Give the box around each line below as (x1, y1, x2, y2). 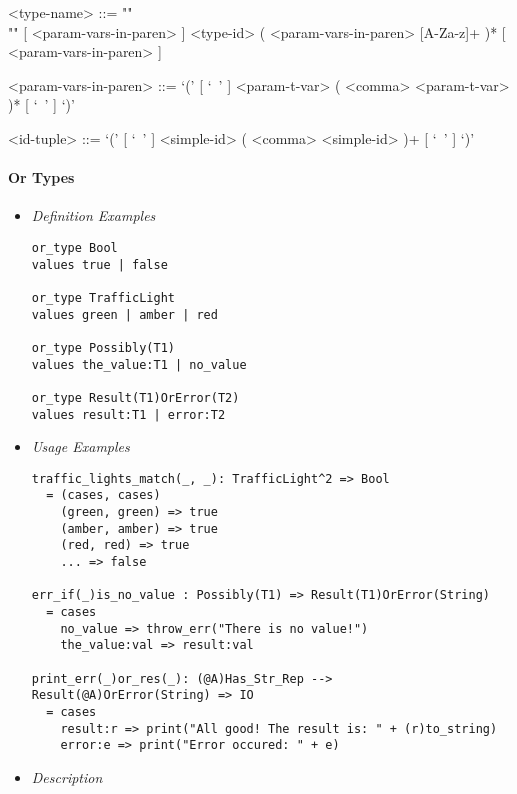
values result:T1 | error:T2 (31, 407, 226, 422)
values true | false (31, 257, 168, 272)
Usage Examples (31, 436, 130, 457)
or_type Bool (31, 240, 118, 255)
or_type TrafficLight (31, 290, 175, 305)
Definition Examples (31, 205, 156, 226)
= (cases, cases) (46, 488, 161, 503)
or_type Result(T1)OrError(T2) (31, 390, 240, 405)
